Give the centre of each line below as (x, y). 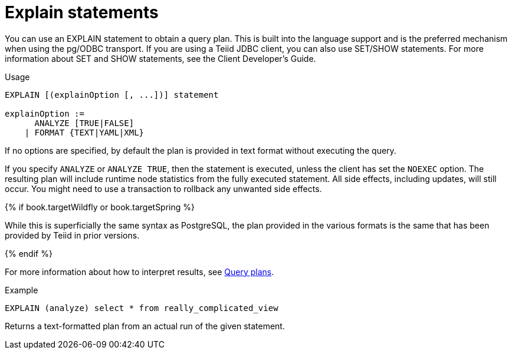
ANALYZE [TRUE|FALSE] (84, 123)
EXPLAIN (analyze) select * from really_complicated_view (142, 308)
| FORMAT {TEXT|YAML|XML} (84, 132)
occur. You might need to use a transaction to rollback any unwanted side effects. (163, 188)
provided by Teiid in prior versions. (72, 235)
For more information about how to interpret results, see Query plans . (140, 272)
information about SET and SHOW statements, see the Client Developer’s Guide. (160, 58)
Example (22, 290)
